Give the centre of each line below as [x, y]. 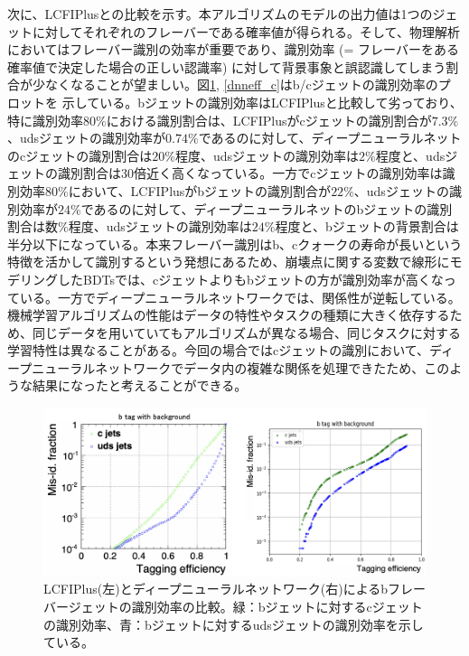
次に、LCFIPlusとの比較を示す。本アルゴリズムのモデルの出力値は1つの [220, 14]
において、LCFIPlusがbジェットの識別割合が [200, 190]
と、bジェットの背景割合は [380, 226]
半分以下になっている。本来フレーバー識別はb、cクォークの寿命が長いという [235, 244]
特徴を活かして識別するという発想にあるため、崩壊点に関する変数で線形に [229, 262]
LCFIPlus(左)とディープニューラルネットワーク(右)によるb [216, 589]
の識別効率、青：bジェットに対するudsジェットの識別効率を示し [234, 624]
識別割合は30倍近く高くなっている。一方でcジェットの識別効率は [250, 173]
